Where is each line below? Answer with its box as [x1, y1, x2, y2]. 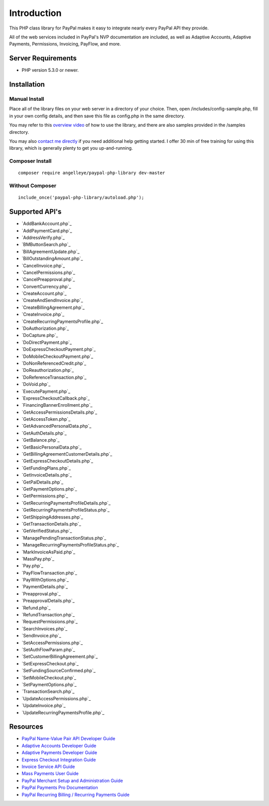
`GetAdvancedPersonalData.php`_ [21, 423, 92, 429]
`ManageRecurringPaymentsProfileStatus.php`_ [21, 542, 119, 548]
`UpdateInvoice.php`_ [21, 703, 66, 709]
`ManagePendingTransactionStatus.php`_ [21, 535, 107, 541]
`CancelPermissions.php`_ [21, 269, 76, 275]
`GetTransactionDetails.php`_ [21, 521, 82, 527]
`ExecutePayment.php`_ [21, 388, 71, 394]
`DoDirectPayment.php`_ [21, 339, 72, 345]
